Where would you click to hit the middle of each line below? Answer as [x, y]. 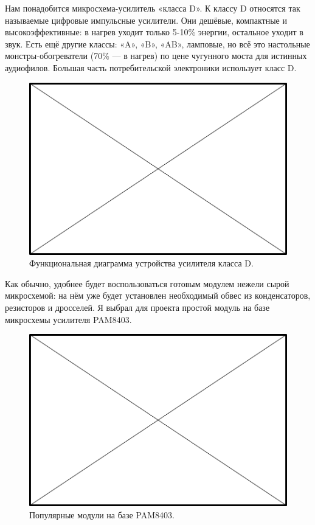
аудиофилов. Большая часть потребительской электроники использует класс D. [151, 67]
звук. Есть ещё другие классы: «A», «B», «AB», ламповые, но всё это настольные [157, 43]
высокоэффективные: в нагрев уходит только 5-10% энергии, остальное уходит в [154, 32]
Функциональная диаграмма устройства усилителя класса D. [141, 263]
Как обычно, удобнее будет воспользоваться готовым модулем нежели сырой [147, 283]
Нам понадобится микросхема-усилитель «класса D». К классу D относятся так [153, 8]
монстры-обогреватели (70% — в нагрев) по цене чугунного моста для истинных [156, 56]
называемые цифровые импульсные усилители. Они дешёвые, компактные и [146, 20]
